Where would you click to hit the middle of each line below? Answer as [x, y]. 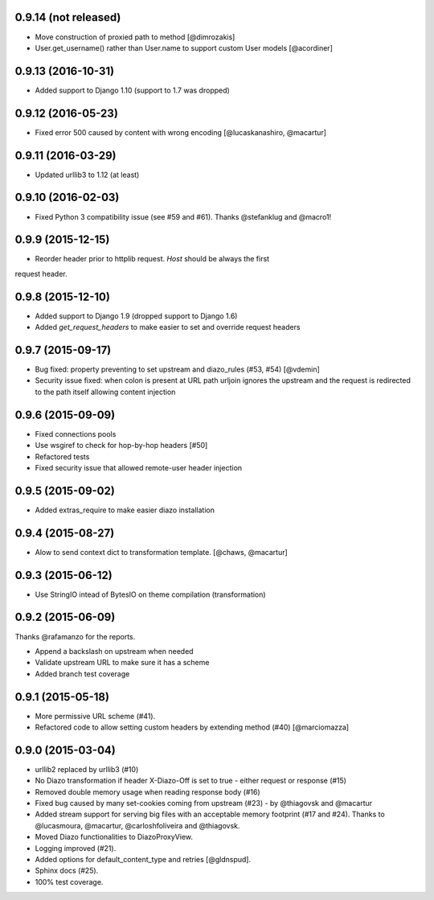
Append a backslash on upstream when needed [114, 651]
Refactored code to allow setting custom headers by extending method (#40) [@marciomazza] [192, 727]
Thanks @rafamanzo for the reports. [75, 636]
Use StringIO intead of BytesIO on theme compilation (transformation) [150, 594]
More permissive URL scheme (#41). [95, 716]
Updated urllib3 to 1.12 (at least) [87, 175]
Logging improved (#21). [76, 848]
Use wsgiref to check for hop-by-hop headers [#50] [121, 446]
